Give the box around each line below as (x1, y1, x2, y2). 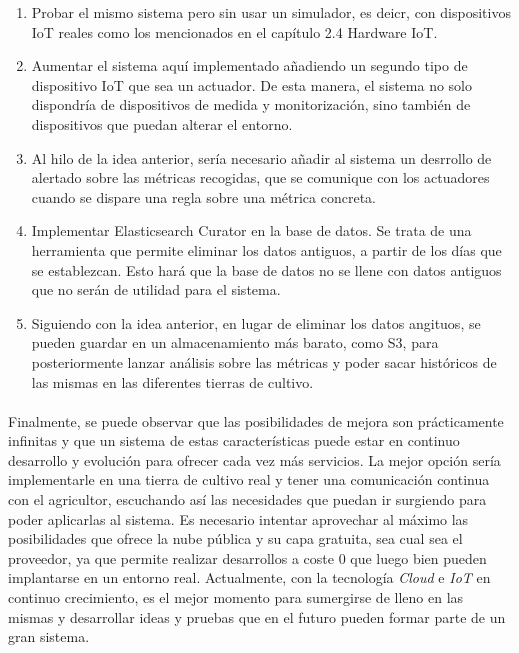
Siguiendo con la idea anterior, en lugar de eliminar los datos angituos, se (31, 312, 481, 333)
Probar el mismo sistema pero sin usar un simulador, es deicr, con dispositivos (31, 2, 511, 22)
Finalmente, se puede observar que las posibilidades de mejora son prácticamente (8, 410, 504, 431)
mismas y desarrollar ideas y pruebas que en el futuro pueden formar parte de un (8, 606, 506, 627)
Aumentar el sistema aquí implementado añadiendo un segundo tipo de (31, 55, 468, 76)
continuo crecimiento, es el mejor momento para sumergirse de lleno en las (8, 587, 464, 608)
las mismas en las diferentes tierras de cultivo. (31, 371, 314, 392)
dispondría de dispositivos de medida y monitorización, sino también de (31, 94, 471, 115)
